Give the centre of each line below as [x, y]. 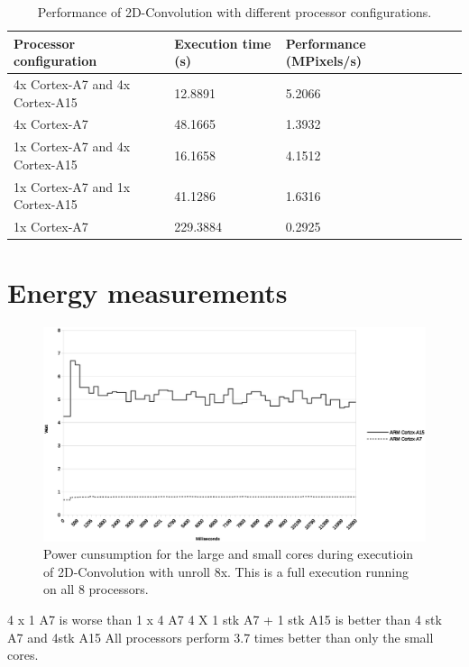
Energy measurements [147, 292]
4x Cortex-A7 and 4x [72, 84]
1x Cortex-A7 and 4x [72, 146]
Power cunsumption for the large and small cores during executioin [229, 554]
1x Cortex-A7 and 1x [72, 186]
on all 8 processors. [96, 589]
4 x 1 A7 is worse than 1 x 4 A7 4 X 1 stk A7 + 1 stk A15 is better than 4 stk [225, 620]
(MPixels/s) [324, 61]
